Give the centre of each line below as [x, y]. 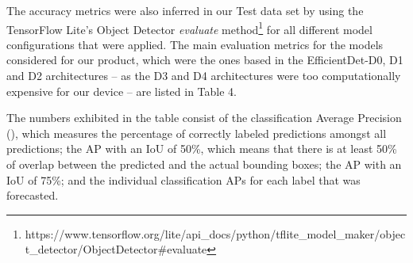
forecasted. [33, 195]
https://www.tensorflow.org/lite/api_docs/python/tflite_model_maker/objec [215, 233]
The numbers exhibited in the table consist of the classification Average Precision [204, 118]
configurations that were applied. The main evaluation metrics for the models [195, 44]
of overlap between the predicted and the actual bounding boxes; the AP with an [204, 164]
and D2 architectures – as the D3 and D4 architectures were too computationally [204, 76]
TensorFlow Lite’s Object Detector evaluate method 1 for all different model [189, 28]
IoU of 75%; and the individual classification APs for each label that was [183, 179]
